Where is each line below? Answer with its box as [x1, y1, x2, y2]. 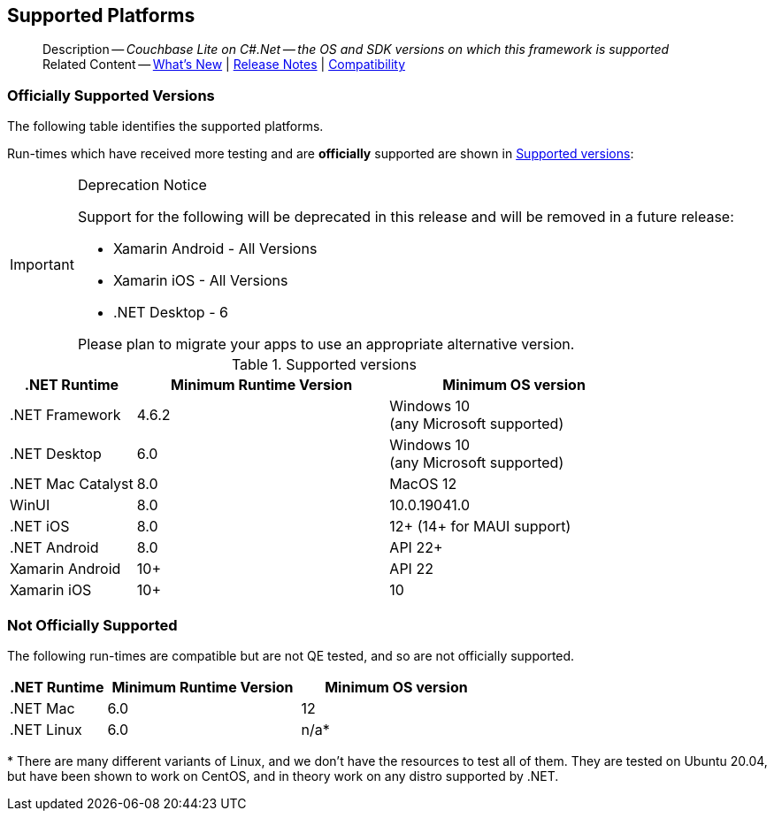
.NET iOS [10, 517, 70, 536]
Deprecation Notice [77, 176, 207, 195]
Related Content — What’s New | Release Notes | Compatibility [42, 57, 406, 73]
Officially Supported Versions [7, 86, 215, 104]
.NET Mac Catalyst [10, 475, 134, 493]
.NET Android [10, 539, 99, 557]
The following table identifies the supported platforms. [7, 118, 324, 134]
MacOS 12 [389, 475, 457, 493]
